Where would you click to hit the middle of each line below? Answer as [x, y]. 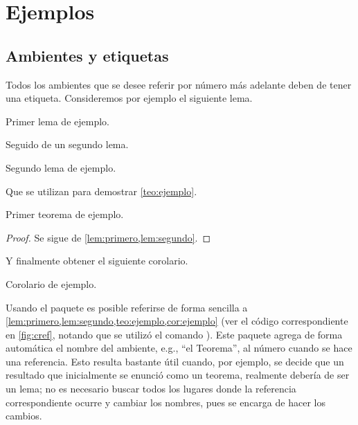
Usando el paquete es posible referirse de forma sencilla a [127, 307]
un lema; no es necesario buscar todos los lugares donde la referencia [151, 389]
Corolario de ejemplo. [51, 283]
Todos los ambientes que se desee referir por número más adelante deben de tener [179, 84]
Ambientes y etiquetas [87, 55]
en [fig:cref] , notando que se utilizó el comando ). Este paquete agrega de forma [174, 334]
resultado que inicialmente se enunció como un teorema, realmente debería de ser [178, 375]
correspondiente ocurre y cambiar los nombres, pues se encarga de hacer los [165, 402]
